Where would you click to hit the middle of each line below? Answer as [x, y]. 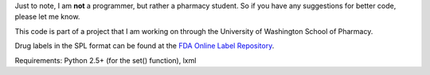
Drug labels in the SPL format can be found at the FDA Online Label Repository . [145, 46]
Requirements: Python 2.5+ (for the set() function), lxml [106, 60]
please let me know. [47, 17]
